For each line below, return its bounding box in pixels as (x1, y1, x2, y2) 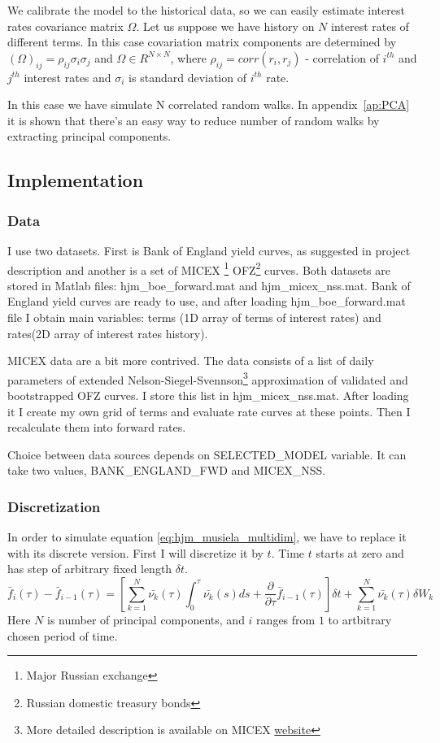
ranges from (256, 610, 316, 628)
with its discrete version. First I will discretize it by (7, 544, 264, 561)
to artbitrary (328, 610, 392, 628)
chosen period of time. (7, 627, 118, 644)
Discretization (7, 496, 101, 516)
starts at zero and (316, 544, 404, 561)
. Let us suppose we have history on (136, 17, 315, 34)
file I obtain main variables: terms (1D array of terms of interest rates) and (7, 308, 381, 325)
